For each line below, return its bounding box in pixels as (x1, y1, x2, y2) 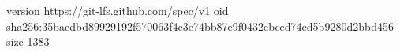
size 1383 (6, 33, 50, 50)
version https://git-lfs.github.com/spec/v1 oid (6, 2, 229, 18)
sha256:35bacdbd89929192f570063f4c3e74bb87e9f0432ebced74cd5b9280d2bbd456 (6, 17, 394, 34)
